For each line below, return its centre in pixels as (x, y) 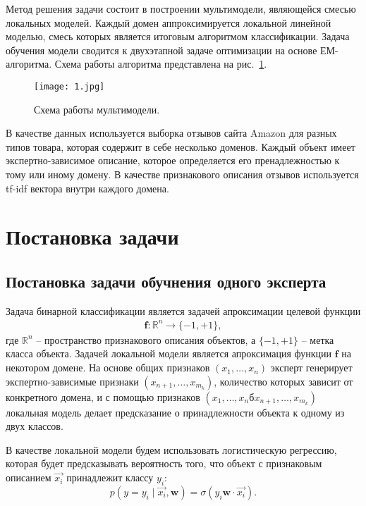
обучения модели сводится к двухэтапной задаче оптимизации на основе (161, 50)
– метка (318, 339)
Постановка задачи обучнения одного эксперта (166, 281)
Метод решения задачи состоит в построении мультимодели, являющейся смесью (181, 8)
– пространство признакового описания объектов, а (146, 339)
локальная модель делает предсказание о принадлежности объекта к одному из (175, 412)
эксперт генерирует (311, 368)
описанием (29, 477)
